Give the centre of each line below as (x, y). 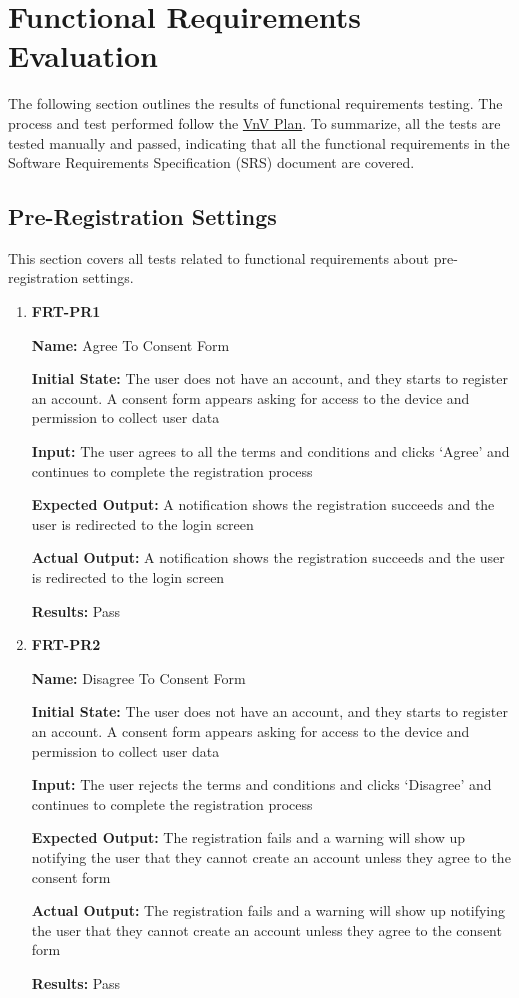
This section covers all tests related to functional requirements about (218, 257)
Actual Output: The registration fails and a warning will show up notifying (268, 910)
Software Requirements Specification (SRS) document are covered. (211, 162)
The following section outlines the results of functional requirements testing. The (255, 103)
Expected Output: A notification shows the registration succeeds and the (263, 504)
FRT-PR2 (66, 644)
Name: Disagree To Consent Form (138, 677)
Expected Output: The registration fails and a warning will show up (248, 837)
